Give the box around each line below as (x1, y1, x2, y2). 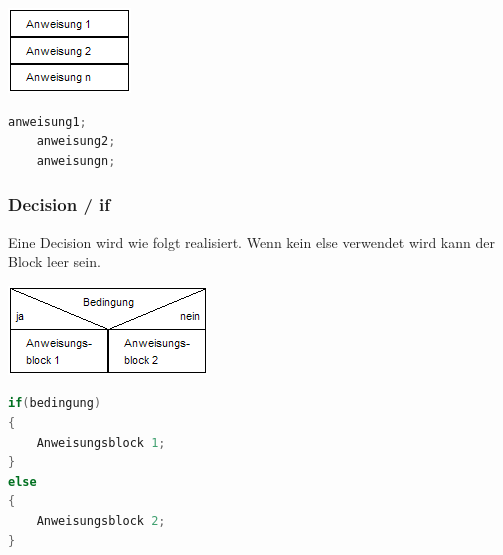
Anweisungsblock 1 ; (36, 435, 166, 450)
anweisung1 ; (8, 114, 87, 129)
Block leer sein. (8, 251, 101, 272)
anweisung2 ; (36, 134, 116, 149)
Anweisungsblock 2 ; (36, 513, 166, 528)
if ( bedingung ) (8, 396, 102, 411)
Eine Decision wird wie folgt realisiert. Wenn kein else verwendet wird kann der (8, 231, 495, 252)
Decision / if (8, 192, 111, 217)
